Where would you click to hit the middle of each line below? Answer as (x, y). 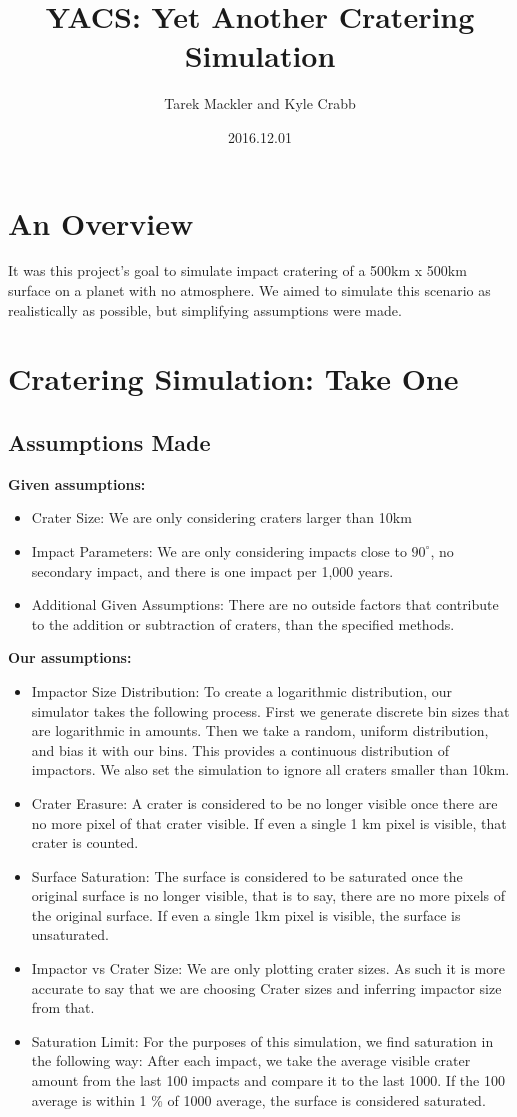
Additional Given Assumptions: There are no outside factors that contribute (265, 604)
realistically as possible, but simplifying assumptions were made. (205, 309)
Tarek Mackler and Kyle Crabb (260, 103)
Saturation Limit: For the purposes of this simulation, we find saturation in (262, 1040)
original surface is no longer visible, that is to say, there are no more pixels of (268, 895)
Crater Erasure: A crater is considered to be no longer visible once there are (264, 802)
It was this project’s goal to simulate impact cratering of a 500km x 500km (237, 270)
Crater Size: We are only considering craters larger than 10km (221, 517)
